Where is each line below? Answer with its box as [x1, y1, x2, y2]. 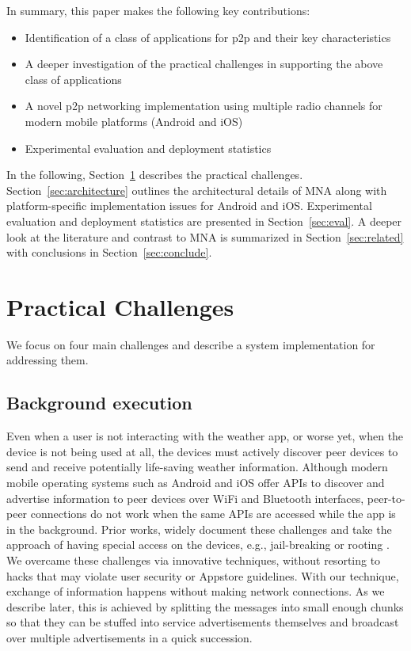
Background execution [6, 390, 192, 415]
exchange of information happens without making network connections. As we [6, 583, 385, 600]
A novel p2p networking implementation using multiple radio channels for [25, 97, 382, 114]
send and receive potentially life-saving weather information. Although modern [6, 459, 388, 475]
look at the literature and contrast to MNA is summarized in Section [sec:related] [6, 228, 404, 245]
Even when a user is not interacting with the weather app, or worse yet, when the [6, 428, 404, 444]
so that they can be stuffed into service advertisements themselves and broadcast [6, 614, 399, 630]
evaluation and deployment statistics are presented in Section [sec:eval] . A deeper [6, 212, 402, 229]
